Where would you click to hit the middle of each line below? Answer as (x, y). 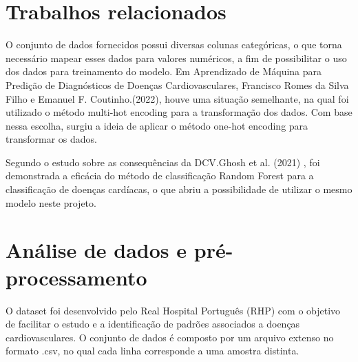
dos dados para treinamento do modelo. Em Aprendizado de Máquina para (164, 71)
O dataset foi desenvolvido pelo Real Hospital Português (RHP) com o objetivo (173, 310)
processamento (76, 277)
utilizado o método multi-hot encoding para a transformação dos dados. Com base (179, 112)
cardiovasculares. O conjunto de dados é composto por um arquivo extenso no (170, 337)
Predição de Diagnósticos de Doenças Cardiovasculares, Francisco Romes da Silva (177, 84)
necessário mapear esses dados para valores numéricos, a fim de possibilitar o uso (176, 58)
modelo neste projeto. (51, 202)
